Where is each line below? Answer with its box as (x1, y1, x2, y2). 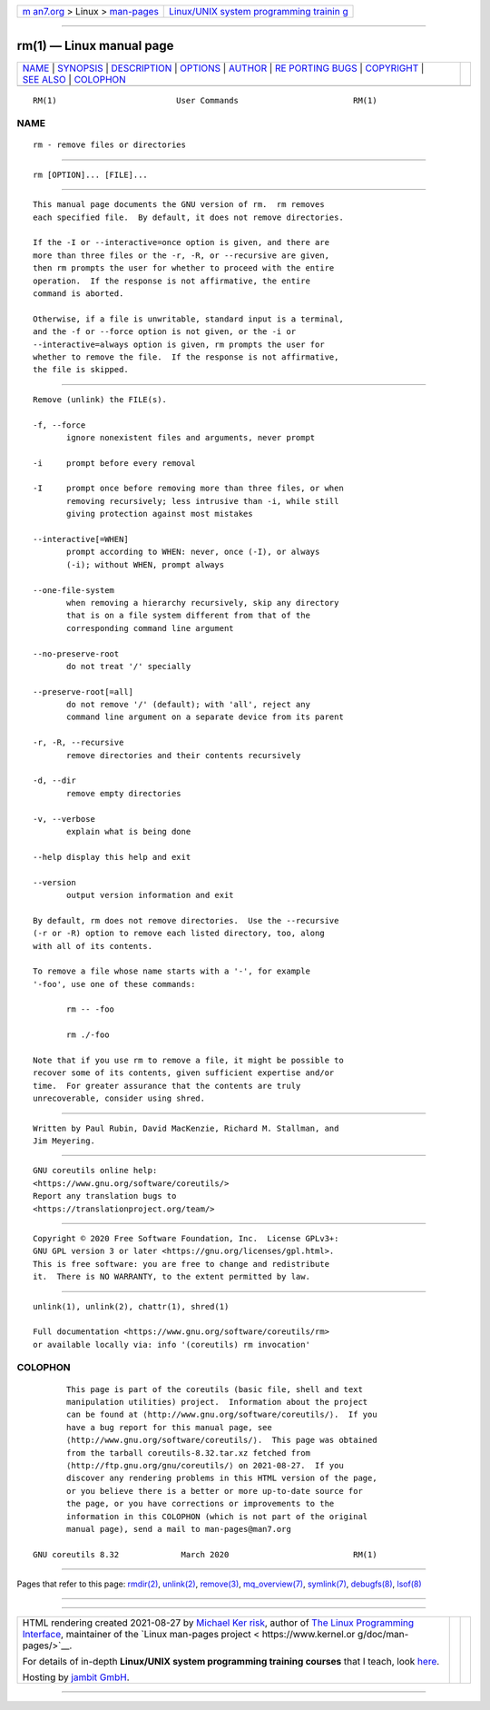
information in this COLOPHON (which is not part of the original (66, 1511, 368, 1521)
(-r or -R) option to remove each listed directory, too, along (33, 928, 326, 939)
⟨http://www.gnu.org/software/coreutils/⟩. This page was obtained (66, 1435, 377, 1446)
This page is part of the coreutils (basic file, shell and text (66, 1384, 363, 1394)
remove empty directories (66, 788, 181, 798)
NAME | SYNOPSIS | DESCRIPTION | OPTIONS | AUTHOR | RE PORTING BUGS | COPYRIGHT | (22, 62, 425, 74)
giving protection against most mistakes (66, 509, 253, 519)
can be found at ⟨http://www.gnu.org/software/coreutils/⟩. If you (66, 1409, 377, 1420)
